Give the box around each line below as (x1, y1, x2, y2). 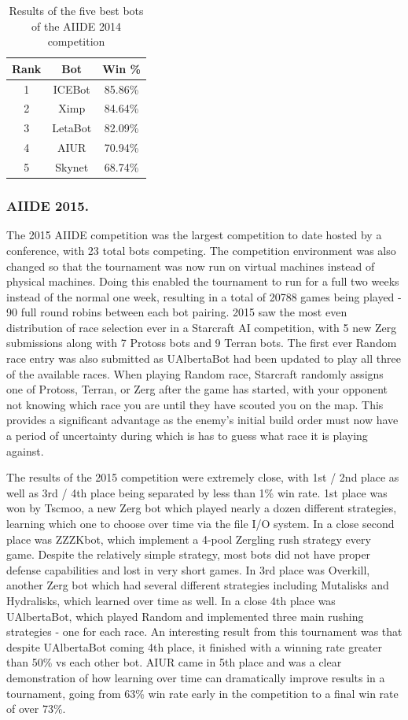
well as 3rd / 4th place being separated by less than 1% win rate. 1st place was (6, 484, 388, 500)
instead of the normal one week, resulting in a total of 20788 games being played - (6, 288, 402, 305)
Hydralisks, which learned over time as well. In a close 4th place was (6, 592, 336, 608)
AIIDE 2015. (6, 196, 89, 216)
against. (6, 442, 44, 459)
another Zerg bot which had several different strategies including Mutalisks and (6, 577, 389, 593)
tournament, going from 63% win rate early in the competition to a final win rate (6, 685, 399, 701)
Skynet (55, 159, 89, 175)
